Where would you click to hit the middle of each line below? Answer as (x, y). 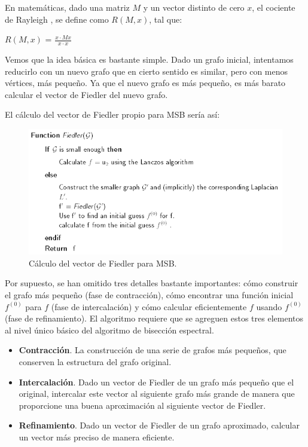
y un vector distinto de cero (194, 7)
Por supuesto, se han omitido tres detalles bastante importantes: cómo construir (152, 283)
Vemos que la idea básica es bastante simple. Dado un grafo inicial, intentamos (149, 59)
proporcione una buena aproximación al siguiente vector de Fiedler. (142, 405)
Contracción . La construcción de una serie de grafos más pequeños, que (153, 350)
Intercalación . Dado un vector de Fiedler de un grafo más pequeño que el (156, 382)
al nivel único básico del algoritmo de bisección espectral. (109, 330)
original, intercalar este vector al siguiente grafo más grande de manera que (157, 394)
